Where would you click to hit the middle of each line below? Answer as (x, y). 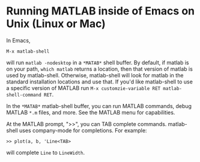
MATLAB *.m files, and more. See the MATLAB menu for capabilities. (91, 112)
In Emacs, (18, 40)
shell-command (24, 95)
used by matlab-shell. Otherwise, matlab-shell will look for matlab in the (95, 75)
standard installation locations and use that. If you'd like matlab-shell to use (100, 82)
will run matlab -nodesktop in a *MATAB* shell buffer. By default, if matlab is (98, 62)
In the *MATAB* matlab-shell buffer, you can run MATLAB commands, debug (99, 106)
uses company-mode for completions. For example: (83, 130)
